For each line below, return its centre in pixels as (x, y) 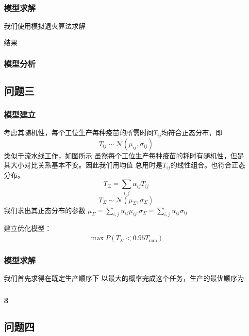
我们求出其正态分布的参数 (45, 210)
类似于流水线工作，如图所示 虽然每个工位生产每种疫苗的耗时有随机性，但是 (124, 155)
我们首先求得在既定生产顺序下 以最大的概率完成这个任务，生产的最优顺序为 (124, 278)
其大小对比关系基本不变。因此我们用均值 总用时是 (83, 165)
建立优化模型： (28, 228)
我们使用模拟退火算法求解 (45, 26)
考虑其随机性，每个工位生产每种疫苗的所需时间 (79, 132)
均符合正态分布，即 (192, 132)
